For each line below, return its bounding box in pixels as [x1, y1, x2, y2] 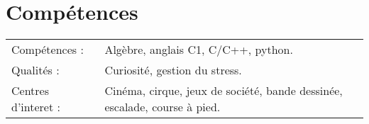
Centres [11, 82, 50, 99]
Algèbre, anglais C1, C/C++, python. [104, 41, 293, 58]
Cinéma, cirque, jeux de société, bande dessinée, [104, 82, 343, 99]
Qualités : [11, 62, 60, 79]
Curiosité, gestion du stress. [104, 62, 242, 79]
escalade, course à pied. [104, 98, 221, 115]
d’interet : [11, 98, 60, 115]
